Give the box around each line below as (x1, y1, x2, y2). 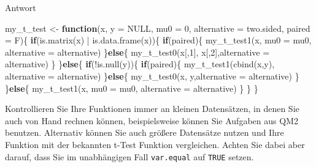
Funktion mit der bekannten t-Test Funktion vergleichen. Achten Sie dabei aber (5, 138, 305, 150)
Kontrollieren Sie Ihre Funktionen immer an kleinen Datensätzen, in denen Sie (5, 102, 299, 115)
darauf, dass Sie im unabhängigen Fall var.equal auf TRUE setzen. (5, 150, 254, 163)
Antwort (5, 1, 36, 13)
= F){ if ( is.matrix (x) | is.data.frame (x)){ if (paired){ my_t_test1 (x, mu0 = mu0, (5, 34, 312, 46)
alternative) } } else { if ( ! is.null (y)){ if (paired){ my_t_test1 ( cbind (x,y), (5, 58, 275, 70)
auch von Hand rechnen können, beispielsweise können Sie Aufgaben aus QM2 (5, 114, 298, 127)
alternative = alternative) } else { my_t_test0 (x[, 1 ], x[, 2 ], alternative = (5, 45, 270, 58)
